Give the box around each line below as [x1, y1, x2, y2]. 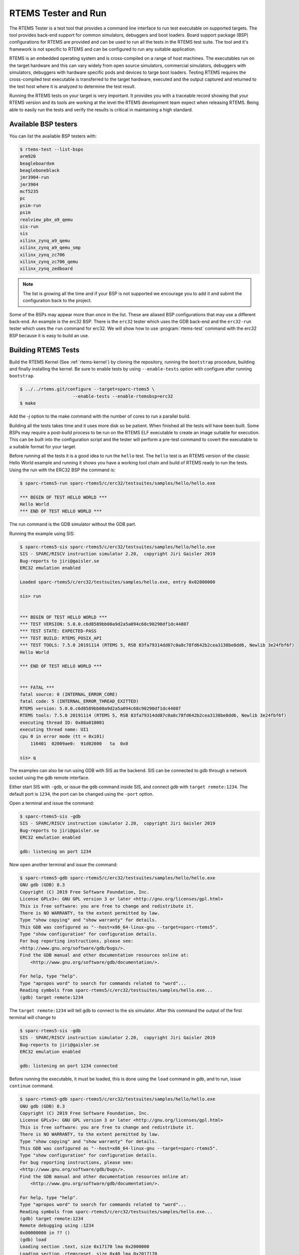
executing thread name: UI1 [20, 726, 89, 732]
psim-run [20, 202, 42, 208]
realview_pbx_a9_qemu [20, 216, 73, 222]
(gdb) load [20, 1237, 47, 1242]
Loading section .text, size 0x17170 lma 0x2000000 [20, 1244, 150, 1249]
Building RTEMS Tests [9, 345, 80, 354]
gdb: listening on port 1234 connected [20, 1063, 118, 1069]
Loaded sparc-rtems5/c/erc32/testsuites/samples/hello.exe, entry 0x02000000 [20, 579, 215, 585]
